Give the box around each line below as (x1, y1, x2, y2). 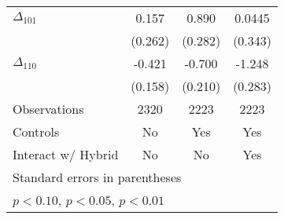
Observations (13, 100, 84, 118)
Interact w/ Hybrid (13, 145, 119, 163)
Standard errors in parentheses (13, 168, 182, 186)
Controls (13, 122, 60, 141)
